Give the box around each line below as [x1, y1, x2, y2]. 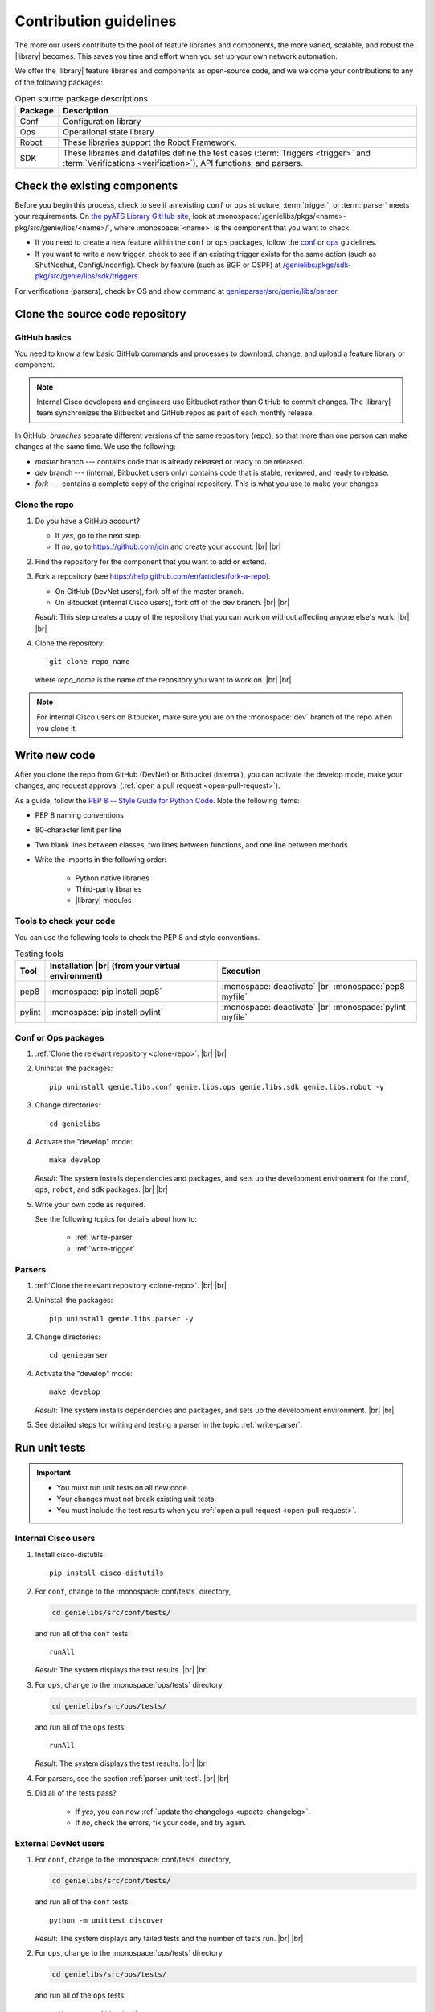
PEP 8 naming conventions [35, 810, 124, 820]
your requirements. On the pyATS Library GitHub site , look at [14, 212, 215, 221]
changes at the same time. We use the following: [14, 442, 176, 451]
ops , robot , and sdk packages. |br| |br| [35, 1185, 169, 1194]
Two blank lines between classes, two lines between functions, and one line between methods [35, 839, 349, 849]
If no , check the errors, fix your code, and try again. [75, 1818, 247, 1827]
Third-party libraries [75, 884, 142, 894]
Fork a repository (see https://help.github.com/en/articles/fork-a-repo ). [35, 571, 271, 581]
